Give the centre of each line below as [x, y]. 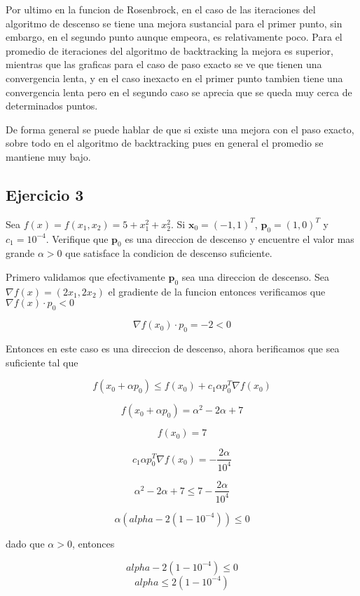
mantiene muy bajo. [48, 156]
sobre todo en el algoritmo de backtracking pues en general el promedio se [165, 143]
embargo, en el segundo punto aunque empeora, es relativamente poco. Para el [174, 37]
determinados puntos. [52, 106]
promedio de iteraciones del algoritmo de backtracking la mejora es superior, [169, 50]
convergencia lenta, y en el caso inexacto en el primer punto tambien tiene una [174, 78]
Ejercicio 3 [45, 194]
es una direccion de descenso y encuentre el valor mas [240, 238]
